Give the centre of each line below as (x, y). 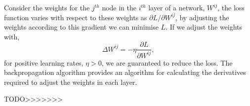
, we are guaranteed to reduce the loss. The (167, 62)
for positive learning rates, (44, 62)
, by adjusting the (202, 17)
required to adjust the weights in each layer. (71, 82)
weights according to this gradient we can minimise (81, 27)
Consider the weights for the (47, 7)
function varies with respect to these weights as (76, 17)
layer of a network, (177, 7)
